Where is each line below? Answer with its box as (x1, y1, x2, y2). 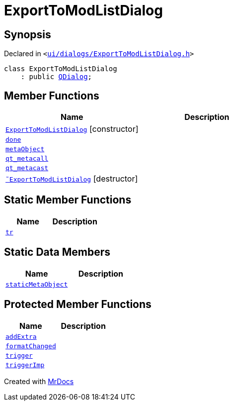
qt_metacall (5, 155, 49, 163)
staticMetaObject (5, 280, 68, 288)
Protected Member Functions (4, 298, 152, 311)
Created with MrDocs (4, 377, 74, 386)
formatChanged (5, 342, 56, 350)
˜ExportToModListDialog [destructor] (5, 174, 138, 184)
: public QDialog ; (20, 73, 92, 81)
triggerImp (5, 361, 45, 369)
